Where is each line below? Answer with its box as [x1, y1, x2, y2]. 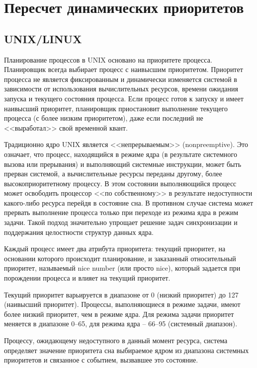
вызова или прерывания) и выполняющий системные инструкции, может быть [4, 158, 242, 169]
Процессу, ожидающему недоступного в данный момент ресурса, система [4, 335, 228, 346]
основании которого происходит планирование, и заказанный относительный [4, 253, 236, 263]
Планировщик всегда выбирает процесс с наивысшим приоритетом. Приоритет [4, 64, 243, 74]
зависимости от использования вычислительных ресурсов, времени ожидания [4, 83, 238, 94]
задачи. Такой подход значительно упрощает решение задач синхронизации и [4, 217, 238, 227]
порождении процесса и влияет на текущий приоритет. [4, 273, 171, 283]
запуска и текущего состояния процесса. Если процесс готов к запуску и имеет [4, 93, 244, 103]
